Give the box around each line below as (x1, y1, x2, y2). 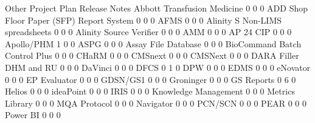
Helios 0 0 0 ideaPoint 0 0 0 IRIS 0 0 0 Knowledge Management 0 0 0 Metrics (5, 85, 295, 98)
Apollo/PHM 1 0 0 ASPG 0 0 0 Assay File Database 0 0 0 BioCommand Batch (5, 37, 302, 50)
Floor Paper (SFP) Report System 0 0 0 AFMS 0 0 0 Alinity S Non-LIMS (5, 13, 282, 26)
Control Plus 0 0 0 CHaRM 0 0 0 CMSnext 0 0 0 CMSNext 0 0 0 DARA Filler (5, 49, 299, 62)
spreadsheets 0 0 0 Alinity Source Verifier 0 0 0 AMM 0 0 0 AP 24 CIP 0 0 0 (5, 25, 292, 38)
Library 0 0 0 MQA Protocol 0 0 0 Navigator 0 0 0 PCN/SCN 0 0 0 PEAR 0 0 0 (5, 96, 306, 109)
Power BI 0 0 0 (5, 108, 61, 121)
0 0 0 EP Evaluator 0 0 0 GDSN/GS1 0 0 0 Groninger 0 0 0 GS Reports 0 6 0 (5, 73, 296, 85)
